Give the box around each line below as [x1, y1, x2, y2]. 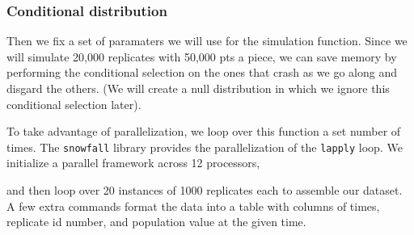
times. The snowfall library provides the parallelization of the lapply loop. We [6, 138, 403, 155]
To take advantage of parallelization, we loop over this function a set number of [6, 123, 401, 140]
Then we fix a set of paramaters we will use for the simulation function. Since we [6, 32, 408, 49]
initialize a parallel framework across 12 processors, [6, 154, 260, 171]
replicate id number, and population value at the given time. [6, 213, 306, 230]
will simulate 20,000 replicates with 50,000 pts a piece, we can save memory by [6, 48, 397, 65]
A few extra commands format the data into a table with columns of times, [6, 197, 380, 214]
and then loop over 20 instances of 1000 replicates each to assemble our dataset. [6, 182, 403, 199]
